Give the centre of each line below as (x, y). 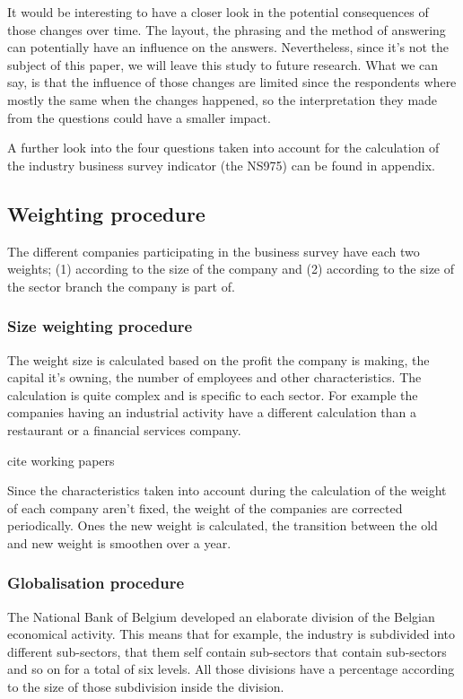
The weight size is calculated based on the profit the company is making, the (218, 359)
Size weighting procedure (100, 326)
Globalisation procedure (96, 583)
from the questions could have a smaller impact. (139, 117)
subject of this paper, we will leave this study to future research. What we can (223, 64)
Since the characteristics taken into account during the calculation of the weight (227, 490)
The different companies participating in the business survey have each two (214, 251)
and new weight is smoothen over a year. (119, 542)
